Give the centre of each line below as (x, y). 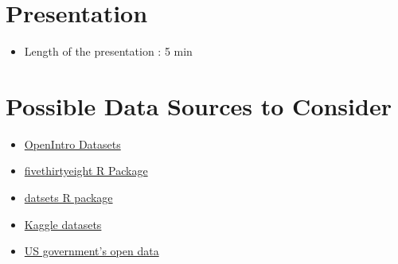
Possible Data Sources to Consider (199, 105)
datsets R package (68, 198)
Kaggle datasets (63, 224)
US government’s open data (92, 251)
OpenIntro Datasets (72, 144)
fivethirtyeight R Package (86, 171)
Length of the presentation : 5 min (108, 51)
